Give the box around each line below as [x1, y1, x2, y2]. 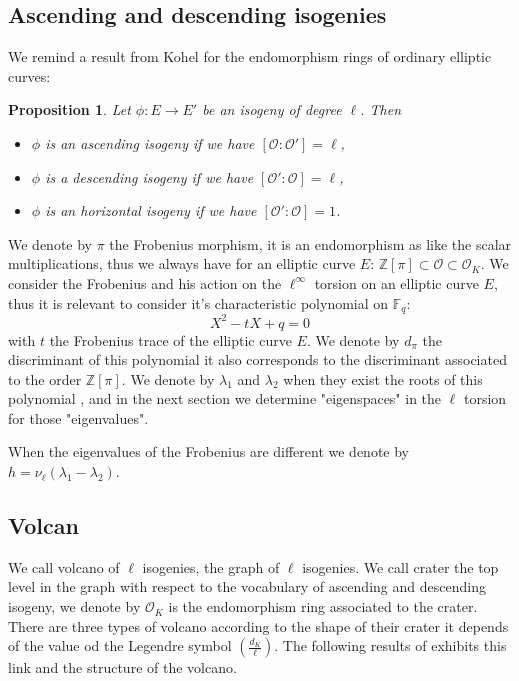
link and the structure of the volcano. [8, 657, 237, 678]
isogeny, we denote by [8, 596, 141, 617]
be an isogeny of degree [202, 99, 342, 120]
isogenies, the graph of [142, 556, 280, 577]
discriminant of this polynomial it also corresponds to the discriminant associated [8, 349, 507, 370]
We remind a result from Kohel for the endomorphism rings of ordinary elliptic [8, 46, 492, 67]
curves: [8, 65, 51, 86]
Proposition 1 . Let [8, 99, 131, 120]
